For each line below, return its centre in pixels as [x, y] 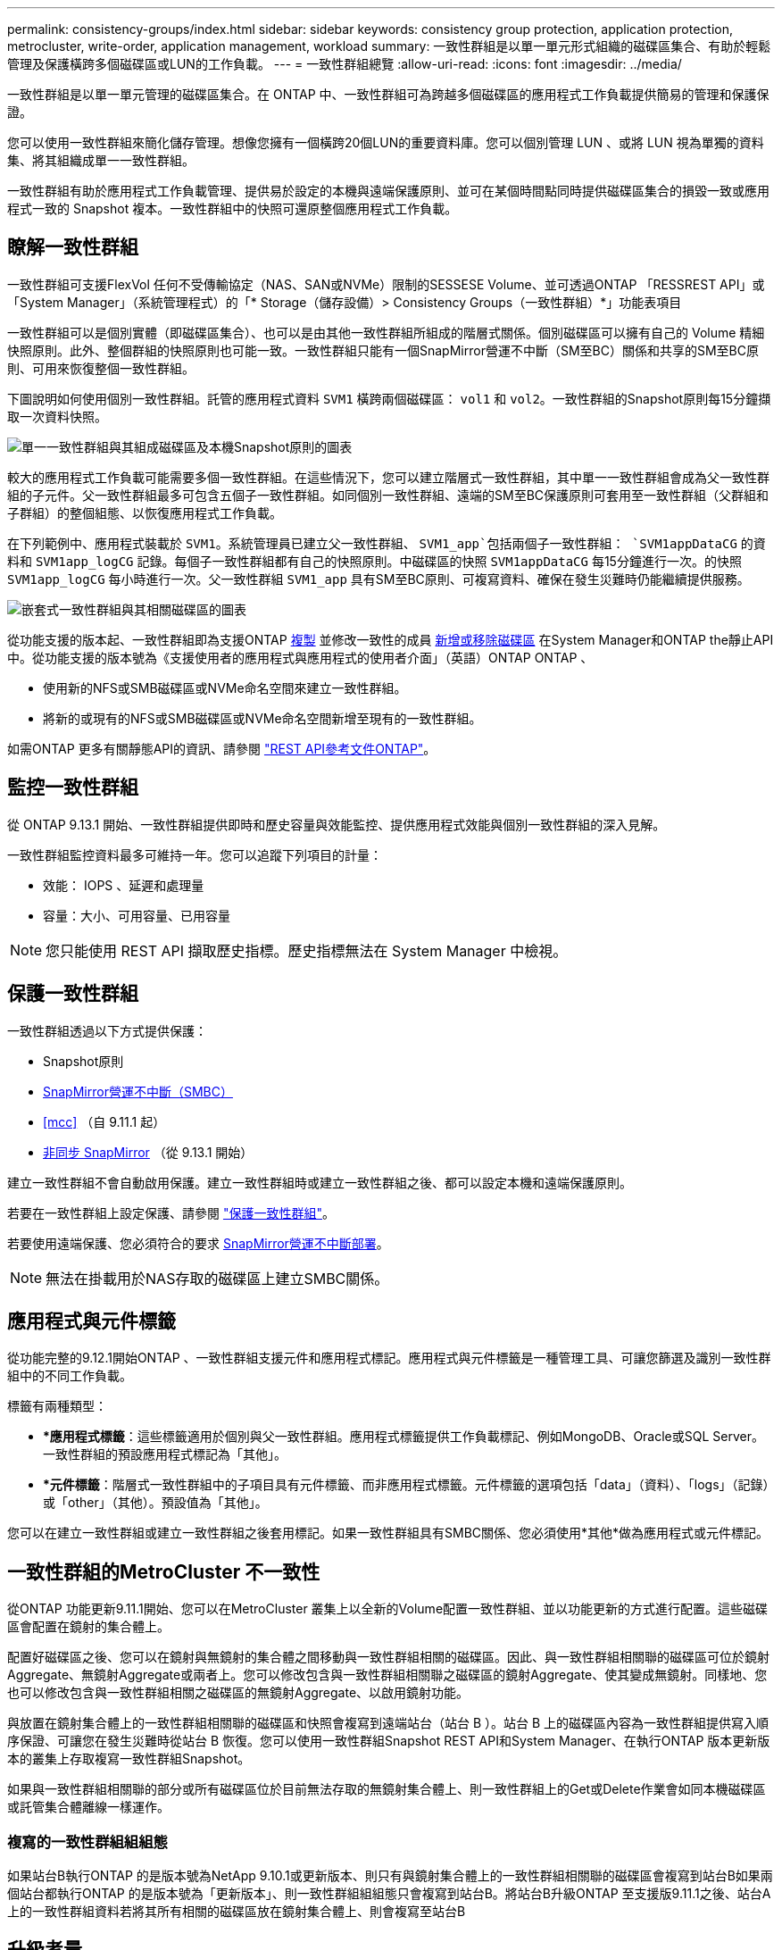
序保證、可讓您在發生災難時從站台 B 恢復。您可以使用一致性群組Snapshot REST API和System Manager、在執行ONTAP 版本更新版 [389, 1741]
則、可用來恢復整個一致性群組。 [101, 368]
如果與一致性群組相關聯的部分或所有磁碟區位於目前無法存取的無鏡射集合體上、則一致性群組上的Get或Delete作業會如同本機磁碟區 [387, 1789]
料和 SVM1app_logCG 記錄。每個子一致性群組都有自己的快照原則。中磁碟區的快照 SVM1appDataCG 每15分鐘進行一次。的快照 [374, 561]
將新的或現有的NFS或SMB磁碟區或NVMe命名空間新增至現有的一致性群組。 [262, 718]
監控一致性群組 [73, 787]
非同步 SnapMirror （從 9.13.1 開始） [148, 1152]
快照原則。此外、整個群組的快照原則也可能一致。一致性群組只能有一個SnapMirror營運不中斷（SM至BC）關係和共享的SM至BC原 [383, 350]
